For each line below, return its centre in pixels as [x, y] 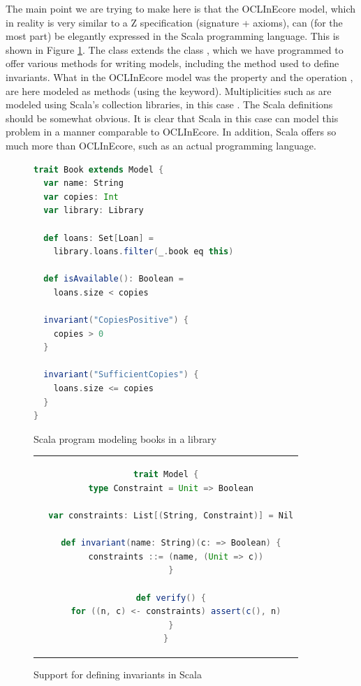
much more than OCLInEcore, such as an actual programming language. [161, 145]
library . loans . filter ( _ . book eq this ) [143, 252]
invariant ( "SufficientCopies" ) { [121, 375]
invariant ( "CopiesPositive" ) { [116, 320]
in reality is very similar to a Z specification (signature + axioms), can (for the [174, 22]
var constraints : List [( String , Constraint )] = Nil [171, 515]
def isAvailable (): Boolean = [113, 279]
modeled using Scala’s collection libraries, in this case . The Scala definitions [169, 104]
